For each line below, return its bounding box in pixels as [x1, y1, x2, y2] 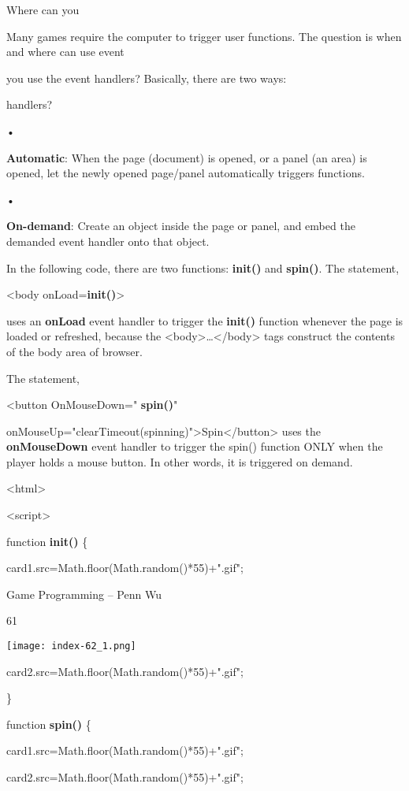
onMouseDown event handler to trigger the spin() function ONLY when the [6, 438, 383, 455]
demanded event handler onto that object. [6, 232, 210, 249]
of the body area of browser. [6, 343, 143, 359]
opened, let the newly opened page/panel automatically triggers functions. [6, 165, 365, 181]
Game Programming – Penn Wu [6, 585, 162, 602]
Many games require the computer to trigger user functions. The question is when [6, 28, 402, 44]
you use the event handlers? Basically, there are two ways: [6, 69, 287, 86]
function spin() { [6, 715, 91, 732]
